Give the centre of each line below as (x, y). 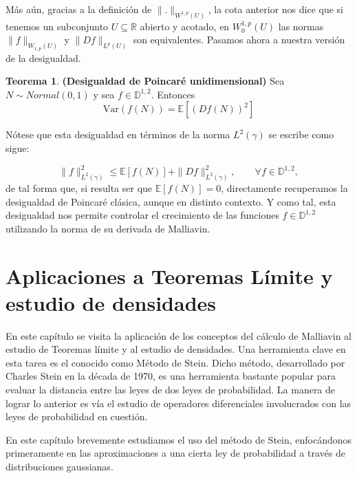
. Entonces (173, 94)
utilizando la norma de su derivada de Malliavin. (108, 228)
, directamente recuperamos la (284, 187)
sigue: (18, 148)
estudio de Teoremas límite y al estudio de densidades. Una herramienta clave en (176, 349)
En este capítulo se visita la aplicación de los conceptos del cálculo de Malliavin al (178, 335)
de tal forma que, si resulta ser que (79, 187)
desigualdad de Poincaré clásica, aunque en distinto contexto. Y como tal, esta (171, 201)
